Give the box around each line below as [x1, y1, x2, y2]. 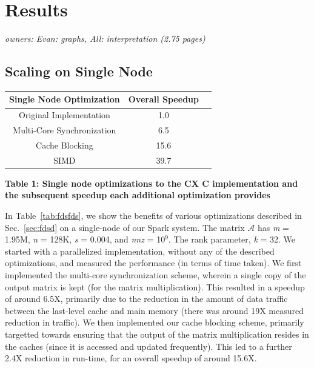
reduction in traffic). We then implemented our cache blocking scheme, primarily [5, 316, 304, 329]
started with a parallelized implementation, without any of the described [5, 244, 275, 257]
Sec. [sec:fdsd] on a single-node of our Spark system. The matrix [5, 221, 245, 233]
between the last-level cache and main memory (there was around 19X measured [5, 304, 304, 316]
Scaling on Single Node [5, 62, 153, 81]
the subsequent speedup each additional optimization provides [5, 189, 270, 201]
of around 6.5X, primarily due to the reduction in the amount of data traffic [5, 292, 288, 305]
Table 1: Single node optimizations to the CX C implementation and [5, 176, 298, 189]
